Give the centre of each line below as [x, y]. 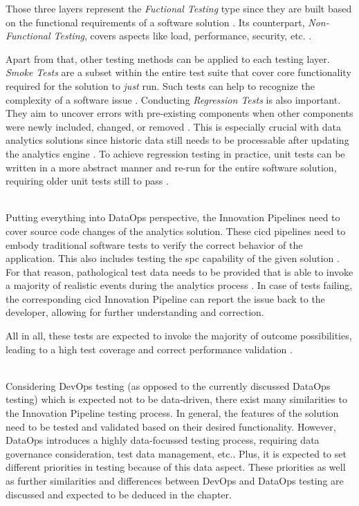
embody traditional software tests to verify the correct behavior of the [154, 244]
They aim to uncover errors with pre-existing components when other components [179, 113]
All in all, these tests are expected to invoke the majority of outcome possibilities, [179, 336]
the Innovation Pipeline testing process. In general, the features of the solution [172, 413]
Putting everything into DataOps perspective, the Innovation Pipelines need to [173, 217]
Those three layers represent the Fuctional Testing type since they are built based [179, 8]
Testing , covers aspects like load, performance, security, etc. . [183, 36]
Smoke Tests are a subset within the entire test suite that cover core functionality [178, 72]
